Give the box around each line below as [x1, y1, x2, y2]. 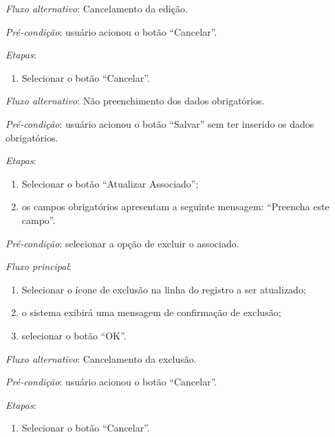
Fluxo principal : [6, 259, 72, 273]
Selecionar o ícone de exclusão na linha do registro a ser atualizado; [21, 282, 306, 296]
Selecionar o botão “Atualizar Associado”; [21, 176, 199, 190]
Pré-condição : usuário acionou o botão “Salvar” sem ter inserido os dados [6, 116, 314, 131]
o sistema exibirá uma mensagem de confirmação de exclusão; [21, 305, 281, 320]
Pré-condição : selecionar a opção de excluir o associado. [6, 236, 239, 250]
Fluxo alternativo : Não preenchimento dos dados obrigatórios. [6, 93, 265, 108]
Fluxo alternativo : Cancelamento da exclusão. [6, 351, 197, 366]
